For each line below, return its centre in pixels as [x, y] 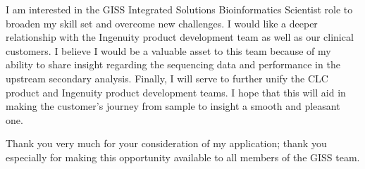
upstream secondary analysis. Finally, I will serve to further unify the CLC [167, 78]
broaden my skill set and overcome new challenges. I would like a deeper [162, 23]
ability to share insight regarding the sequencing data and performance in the [173, 64]
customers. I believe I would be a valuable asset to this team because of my [168, 50]
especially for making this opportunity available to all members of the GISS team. [183, 157]
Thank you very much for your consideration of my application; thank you [166, 143]
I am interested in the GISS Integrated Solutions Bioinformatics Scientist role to [179, 9]
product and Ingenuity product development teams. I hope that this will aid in [176, 92]
